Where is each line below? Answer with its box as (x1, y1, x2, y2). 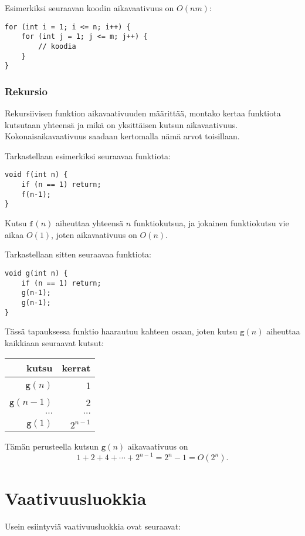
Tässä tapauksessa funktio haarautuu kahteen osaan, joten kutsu (5, 325, 238, 337)
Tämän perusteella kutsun (5, 440, 99, 453)
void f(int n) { (5, 170, 68, 179)
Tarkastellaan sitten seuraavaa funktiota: (5, 248, 151, 260)
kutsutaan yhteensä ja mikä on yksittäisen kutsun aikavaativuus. (5, 118, 238, 130)
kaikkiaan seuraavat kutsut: (5, 336, 104, 349)
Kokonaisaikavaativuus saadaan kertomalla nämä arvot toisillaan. (5, 130, 240, 142)
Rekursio (5, 83, 48, 98)
